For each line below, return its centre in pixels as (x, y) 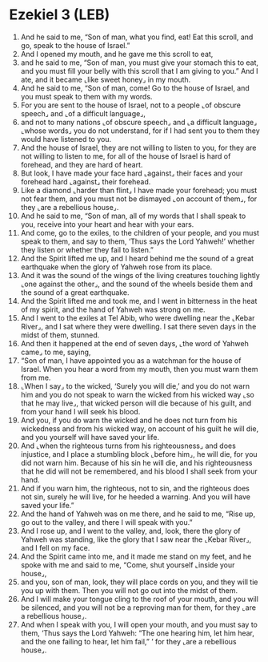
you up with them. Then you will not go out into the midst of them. (129, 590)
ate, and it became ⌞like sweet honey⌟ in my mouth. (106, 79)
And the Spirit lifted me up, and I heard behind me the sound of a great (137, 258)
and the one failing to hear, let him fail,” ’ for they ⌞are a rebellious (128, 641)
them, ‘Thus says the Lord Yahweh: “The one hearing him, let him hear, (138, 633)
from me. (36, 377)
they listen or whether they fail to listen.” (87, 249)
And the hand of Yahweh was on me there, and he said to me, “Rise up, (138, 514)
